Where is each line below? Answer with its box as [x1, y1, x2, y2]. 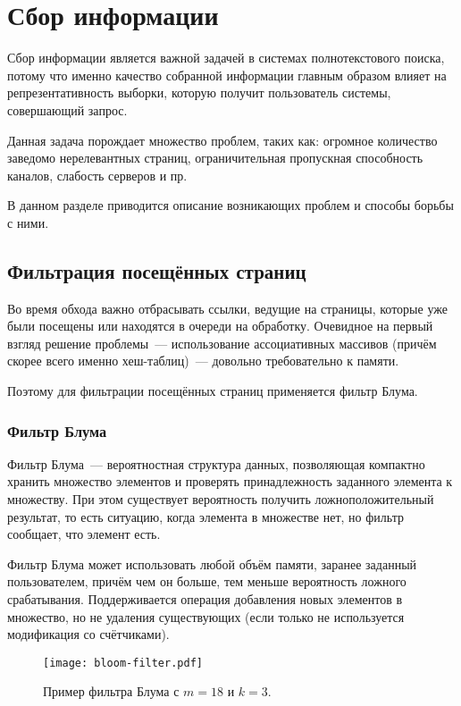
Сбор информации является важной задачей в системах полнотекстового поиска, [7, 48, 445, 67]
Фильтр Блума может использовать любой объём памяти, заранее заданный [7, 554, 417, 573]
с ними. [7, 213, 49, 231]
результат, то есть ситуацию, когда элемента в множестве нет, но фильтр [7, 507, 404, 525]
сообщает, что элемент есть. [7, 525, 161, 543]
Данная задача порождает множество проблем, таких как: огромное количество [7, 130, 438, 149]
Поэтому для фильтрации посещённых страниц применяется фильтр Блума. [7, 382, 418, 400]
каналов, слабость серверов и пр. [7, 165, 188, 184]
